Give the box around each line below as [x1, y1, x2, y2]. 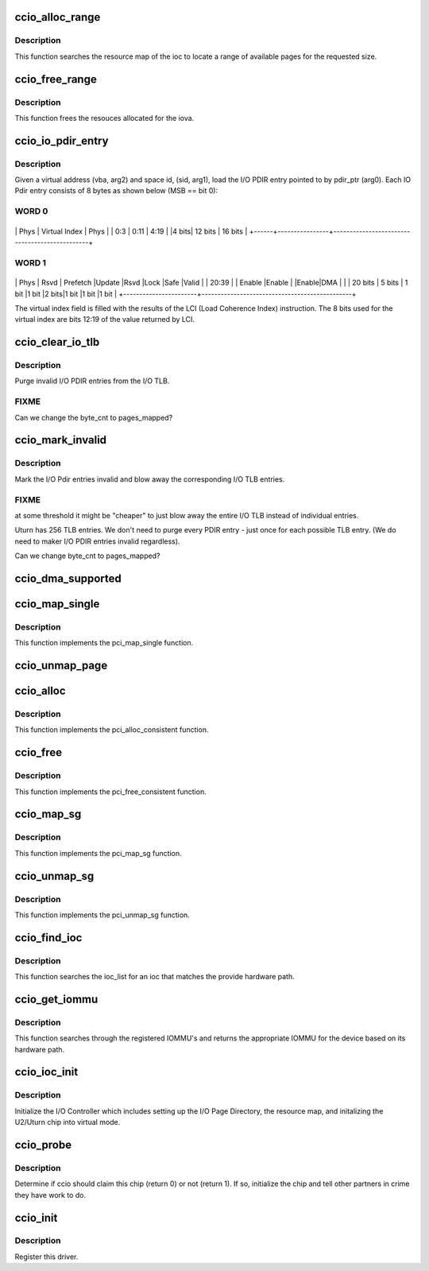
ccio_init [14, 1211, 58, 1224]
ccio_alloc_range [14, 10, 101, 24]
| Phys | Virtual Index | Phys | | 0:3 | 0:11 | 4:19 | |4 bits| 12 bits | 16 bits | [14, 227, 248, 236]
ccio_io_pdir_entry [14, 134, 109, 147]
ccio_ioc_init [14, 1065, 79, 1079]
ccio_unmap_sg [14, 869, 95, 882]
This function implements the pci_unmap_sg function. [14, 910, 190, 920]
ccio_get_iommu [14, 992, 99, 1006]
